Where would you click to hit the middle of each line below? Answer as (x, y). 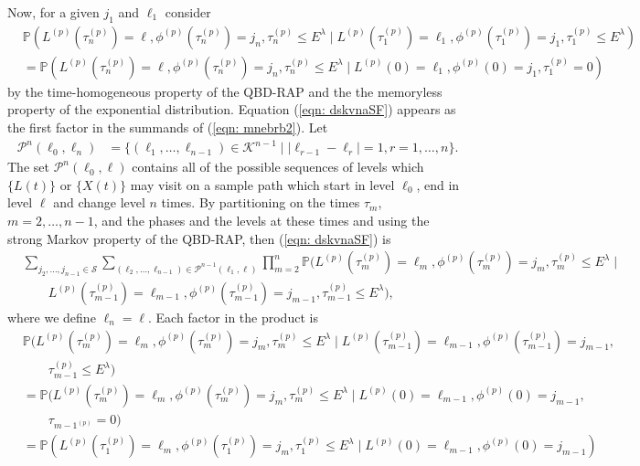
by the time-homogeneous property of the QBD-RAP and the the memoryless (225, 91)
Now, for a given (53, 12)
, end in (438, 184)
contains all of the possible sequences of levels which (278, 167)
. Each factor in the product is (233, 317)
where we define (52, 317)
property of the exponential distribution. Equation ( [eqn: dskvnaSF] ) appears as (232, 109)
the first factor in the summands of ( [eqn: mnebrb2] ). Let (168, 127)
